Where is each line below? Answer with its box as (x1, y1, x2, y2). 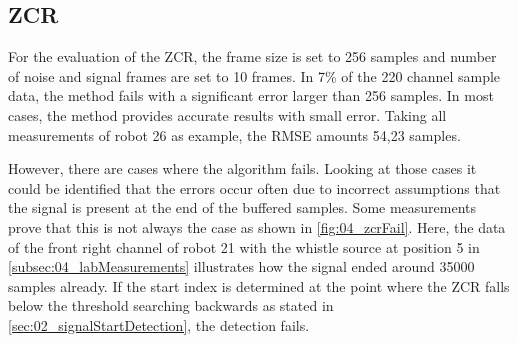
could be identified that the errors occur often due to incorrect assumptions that (8, 177, 501, 198)
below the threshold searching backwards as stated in (8, 295, 334, 316)
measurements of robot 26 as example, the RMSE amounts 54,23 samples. (8, 124, 461, 145)
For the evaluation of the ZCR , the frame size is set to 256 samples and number (8, 46, 497, 67)
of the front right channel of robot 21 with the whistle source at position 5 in (8, 236, 480, 257)
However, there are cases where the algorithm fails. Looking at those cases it (8, 158, 477, 179)
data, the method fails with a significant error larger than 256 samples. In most (8, 85, 494, 106)
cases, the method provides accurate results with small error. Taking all (8, 104, 447, 125)
